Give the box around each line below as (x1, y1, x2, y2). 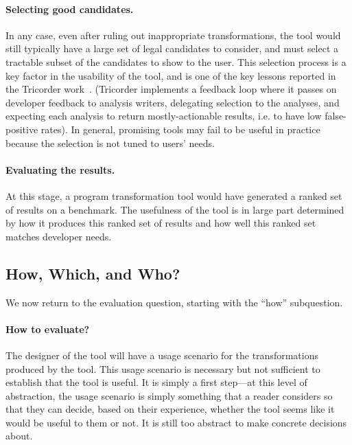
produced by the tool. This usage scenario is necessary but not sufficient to (5, 361, 320, 376)
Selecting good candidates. (5, 1, 134, 16)
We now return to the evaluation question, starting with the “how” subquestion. (5, 295, 343, 309)
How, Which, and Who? (5, 262, 180, 284)
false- (325, 109, 347, 123)
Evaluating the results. (5, 162, 115, 176)
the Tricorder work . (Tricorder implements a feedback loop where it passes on (5, 82, 337, 96)
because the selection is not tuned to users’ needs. (5, 135, 215, 150)
